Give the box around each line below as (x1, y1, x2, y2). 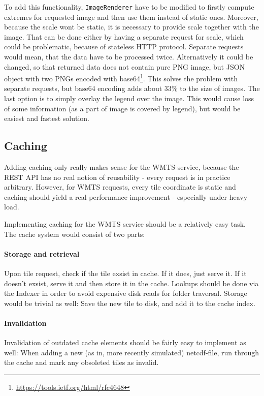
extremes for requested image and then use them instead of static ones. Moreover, (4, 11, 258, 22)
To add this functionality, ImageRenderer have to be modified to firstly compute (4, 2, 254, 12)
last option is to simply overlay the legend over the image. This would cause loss (4, 93, 254, 104)
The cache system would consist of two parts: (4, 228, 145, 239)
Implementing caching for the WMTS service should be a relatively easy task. (4, 219, 246, 229)
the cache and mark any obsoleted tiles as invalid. (4, 357, 159, 368)
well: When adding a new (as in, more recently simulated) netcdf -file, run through (4, 347, 259, 357)
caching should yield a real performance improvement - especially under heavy (4, 191, 248, 202)
